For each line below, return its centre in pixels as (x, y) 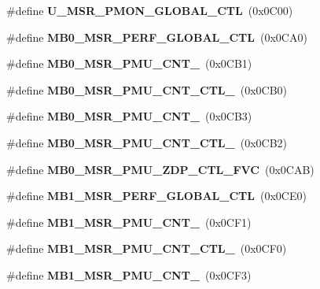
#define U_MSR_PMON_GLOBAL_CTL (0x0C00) (150, 10)
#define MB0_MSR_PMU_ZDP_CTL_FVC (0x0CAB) (160, 169)
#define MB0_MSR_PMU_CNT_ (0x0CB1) (129, 63)
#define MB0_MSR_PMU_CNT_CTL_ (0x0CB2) (147, 142)
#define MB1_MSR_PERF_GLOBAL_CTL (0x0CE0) (156, 196)
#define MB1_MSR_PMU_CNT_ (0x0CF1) (129, 222)
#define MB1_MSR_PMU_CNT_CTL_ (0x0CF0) (147, 248)
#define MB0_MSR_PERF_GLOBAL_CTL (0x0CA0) (157, 37)
